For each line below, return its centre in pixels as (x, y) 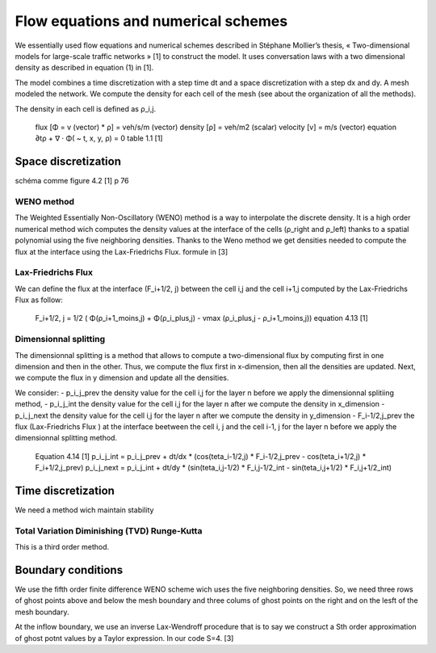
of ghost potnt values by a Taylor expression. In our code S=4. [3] (124, 638)
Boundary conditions (69, 570)
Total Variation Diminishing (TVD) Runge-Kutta (109, 531)
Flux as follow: (39, 300)
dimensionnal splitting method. (66, 438)
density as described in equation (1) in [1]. (84, 68)
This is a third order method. (62, 547)
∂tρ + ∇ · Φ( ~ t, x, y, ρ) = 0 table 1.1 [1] (99, 138)
